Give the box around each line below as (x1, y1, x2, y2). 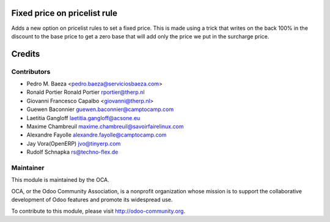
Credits (11, 49, 40, 59)
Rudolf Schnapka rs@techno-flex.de (26, 148, 119, 156)
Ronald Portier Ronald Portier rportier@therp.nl (26, 88, 145, 96)
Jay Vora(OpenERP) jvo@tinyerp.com (26, 140, 121, 147)
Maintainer (11, 163, 45, 172)
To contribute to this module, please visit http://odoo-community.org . (11, 207, 186, 215)
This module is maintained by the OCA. (11, 176, 109, 184)
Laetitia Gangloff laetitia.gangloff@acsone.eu (26, 114, 141, 121)
